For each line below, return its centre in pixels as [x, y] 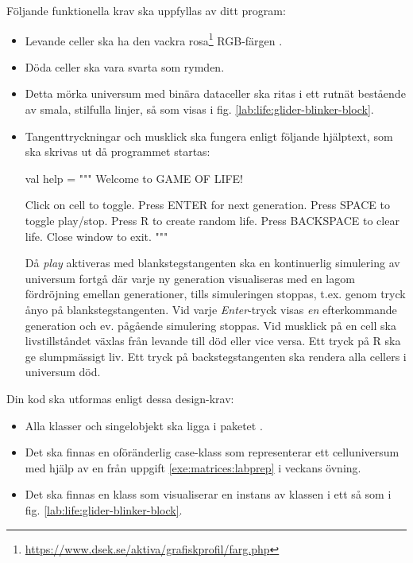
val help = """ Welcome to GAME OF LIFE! [134, 178]
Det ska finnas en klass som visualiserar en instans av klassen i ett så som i [208, 494]
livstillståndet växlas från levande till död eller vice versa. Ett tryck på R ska [213, 341]
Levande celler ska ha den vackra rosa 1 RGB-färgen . [154, 39]
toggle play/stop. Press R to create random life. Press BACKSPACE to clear [212, 220]
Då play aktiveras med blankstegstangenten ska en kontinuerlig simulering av [212, 263]
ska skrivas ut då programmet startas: [118, 151]
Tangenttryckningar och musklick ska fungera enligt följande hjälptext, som [209, 136]
